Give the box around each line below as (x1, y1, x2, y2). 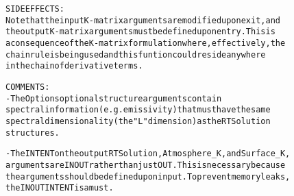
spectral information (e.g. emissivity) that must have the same (5, 105, 271, 115)
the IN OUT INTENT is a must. (5, 183, 114, 193)
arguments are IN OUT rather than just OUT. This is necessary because (5, 160, 286, 170)
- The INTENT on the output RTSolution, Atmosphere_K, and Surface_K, (5, 149, 291, 159)
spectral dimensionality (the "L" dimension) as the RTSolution (5, 116, 271, 126)
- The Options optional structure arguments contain (5, 93, 222, 103)
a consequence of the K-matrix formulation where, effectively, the (5, 38, 286, 48)
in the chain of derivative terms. (5, 61, 143, 71)
